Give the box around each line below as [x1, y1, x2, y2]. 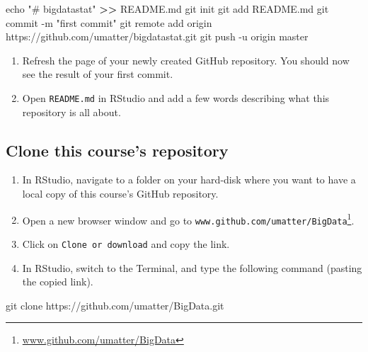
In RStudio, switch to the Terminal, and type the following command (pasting [22, 260, 362, 275]
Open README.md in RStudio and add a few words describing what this [22, 90, 330, 105]
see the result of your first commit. [22, 67, 173, 81]
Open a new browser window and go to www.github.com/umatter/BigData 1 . [22, 210, 355, 227]
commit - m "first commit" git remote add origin [6, 15, 212, 30]
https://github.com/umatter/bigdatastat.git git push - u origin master [6, 29, 309, 44]
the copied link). [22, 274, 93, 289]
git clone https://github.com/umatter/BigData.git [6, 297, 224, 312]
